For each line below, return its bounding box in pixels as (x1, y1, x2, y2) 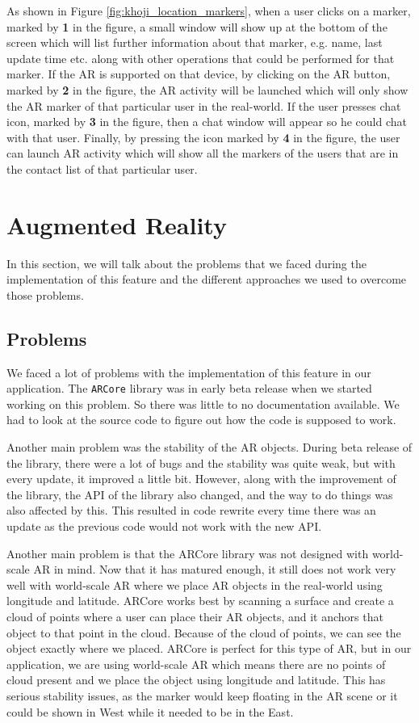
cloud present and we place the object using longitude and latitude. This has (6, 671, 386, 688)
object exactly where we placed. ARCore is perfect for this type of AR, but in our (6, 640, 412, 657)
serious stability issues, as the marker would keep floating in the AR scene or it (6, 687, 398, 704)
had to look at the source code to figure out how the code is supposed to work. (6, 411, 396, 428)
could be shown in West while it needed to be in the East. (6, 703, 294, 720)
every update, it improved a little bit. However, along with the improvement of (6, 470, 396, 487)
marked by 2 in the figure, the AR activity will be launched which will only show (6, 81, 409, 98)
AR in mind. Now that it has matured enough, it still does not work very (33, 561, 396, 578)
